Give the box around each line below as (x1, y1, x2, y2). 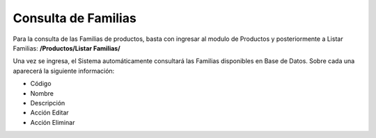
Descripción (30, 98, 65, 107)
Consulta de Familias (13, 10, 137, 26)
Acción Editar (30, 108, 69, 117)
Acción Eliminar (30, 118, 75, 126)
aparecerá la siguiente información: (13, 67, 115, 75)
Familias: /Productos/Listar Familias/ (13, 44, 121, 52)
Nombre (30, 89, 54, 97)
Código (30, 80, 52, 88)
